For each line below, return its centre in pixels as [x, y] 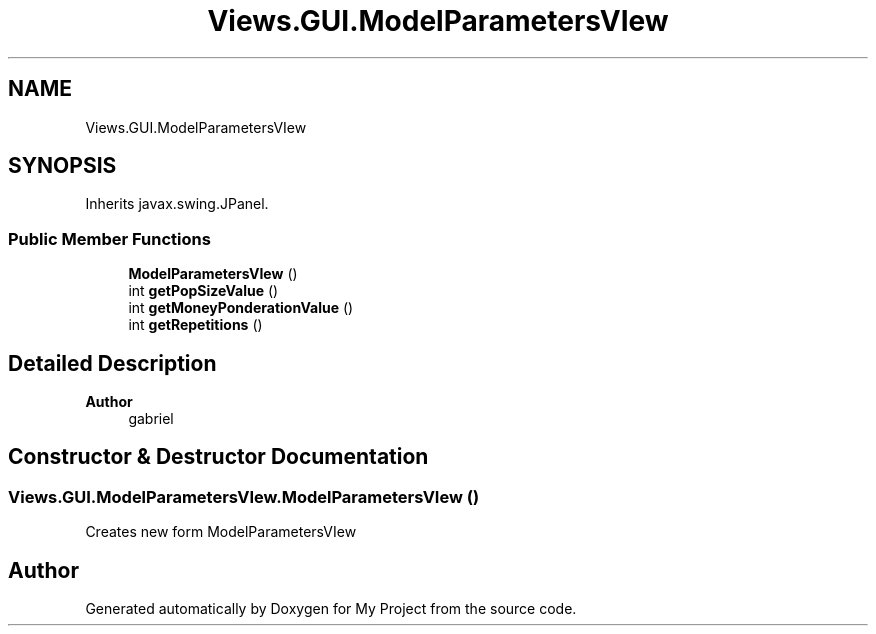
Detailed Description [112, 363]
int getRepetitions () [195, 325]
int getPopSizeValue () [203, 291]
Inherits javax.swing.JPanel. [177, 204]
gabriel [151, 419]
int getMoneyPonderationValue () [241, 308]
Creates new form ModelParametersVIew [221, 532]
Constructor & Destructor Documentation [218, 457]
